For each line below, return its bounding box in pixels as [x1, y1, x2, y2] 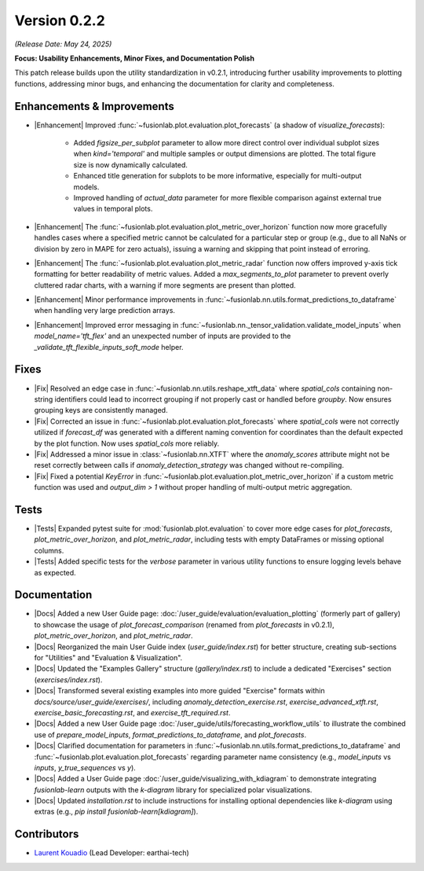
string [34, 394, 53, 404]
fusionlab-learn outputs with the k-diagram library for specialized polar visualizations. [34, 785, 313, 794]
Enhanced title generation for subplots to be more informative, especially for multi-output [73, 171, 362, 181]
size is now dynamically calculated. [73, 160, 188, 169]
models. [73, 182, 100, 192]
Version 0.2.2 [14, 12, 105, 29]
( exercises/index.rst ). [34, 674, 103, 684]
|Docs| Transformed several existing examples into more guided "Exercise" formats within [34, 686, 325, 696]
